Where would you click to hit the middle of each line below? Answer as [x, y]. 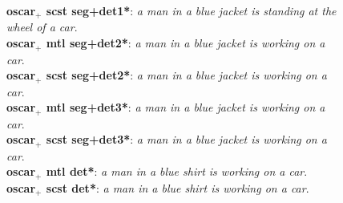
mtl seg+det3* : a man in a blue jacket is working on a [186, 107]
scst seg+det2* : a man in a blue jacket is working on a [186, 75]
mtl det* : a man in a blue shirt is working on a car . [177, 171]
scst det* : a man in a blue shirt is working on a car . [178, 187]
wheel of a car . [42, 27]
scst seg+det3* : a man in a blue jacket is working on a [186, 139]
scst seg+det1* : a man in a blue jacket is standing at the [191, 10]
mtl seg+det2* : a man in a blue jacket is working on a [186, 43]
